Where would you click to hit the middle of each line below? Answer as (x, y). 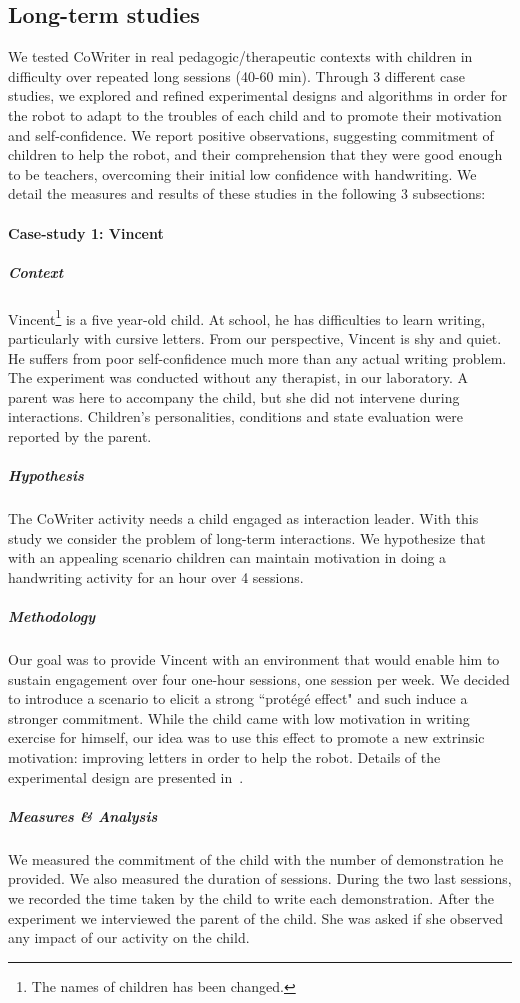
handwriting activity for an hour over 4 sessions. (156, 576)
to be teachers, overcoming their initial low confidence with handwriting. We (242, 173)
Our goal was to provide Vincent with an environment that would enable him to (254, 659)
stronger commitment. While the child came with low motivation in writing (239, 717)
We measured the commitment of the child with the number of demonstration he (256, 858)
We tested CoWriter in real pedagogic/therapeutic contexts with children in (240, 56)
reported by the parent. (80, 435)
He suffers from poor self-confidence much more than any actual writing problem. (257, 357)
